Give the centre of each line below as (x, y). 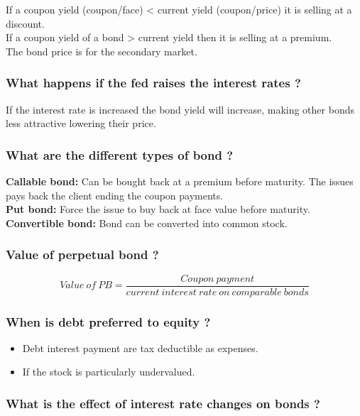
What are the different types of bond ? (120, 154)
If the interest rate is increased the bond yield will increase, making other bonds (180, 109)
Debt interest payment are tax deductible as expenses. (140, 347)
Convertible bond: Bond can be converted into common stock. (147, 223)
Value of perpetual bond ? (82, 254)
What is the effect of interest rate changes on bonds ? (163, 403)
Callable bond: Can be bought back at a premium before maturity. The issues (180, 181)
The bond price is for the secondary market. (102, 51)
